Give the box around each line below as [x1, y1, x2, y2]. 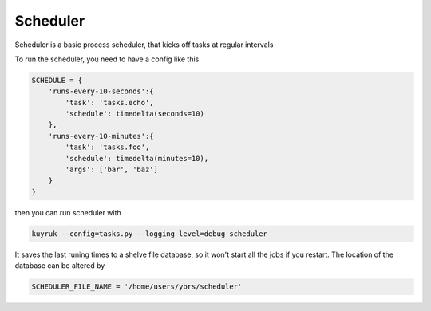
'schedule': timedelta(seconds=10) [65, 109, 205, 119]
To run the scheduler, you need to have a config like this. [14, 54, 201, 64]
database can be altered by [14, 261, 105, 270]
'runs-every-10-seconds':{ [48, 87, 155, 96]
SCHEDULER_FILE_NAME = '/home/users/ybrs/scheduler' [31, 282, 243, 291]
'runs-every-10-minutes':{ [48, 132, 155, 140]
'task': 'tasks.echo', [65, 98, 155, 107]
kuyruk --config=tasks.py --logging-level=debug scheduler [31, 229, 267, 238]
